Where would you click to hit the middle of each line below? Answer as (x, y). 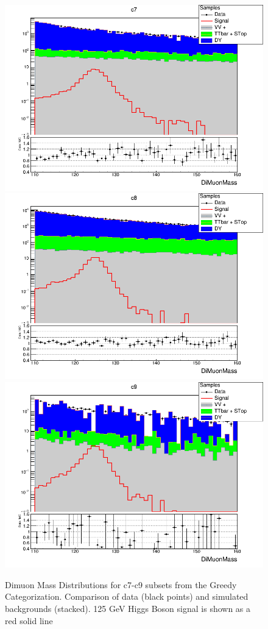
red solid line (29, 620)
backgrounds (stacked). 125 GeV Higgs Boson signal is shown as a (128, 608)
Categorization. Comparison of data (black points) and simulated (127, 596)
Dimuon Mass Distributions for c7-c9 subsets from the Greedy (121, 584)
